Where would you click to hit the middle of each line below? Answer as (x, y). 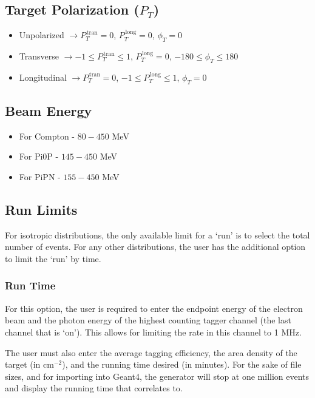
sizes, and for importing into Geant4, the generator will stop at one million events (157, 376)
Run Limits (41, 209)
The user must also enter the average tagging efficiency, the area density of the (151, 352)
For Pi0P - (39, 156)
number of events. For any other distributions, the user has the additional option (155, 247)
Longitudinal (43, 77)
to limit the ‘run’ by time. (53, 258)
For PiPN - (40, 176)
